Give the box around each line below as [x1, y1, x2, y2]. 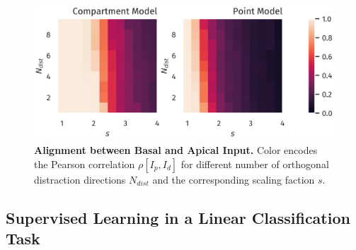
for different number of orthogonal [180, 156, 329, 171]
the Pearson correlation [34, 156, 135, 171]
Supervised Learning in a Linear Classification [6, 206, 350, 228]
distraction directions [34, 172, 126, 186]
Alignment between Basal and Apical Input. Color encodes [34, 143, 318, 157]
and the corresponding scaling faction [152, 172, 315, 186]
